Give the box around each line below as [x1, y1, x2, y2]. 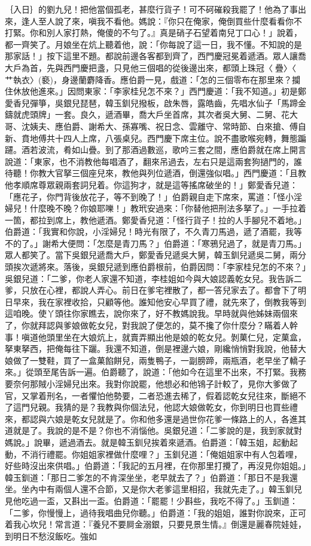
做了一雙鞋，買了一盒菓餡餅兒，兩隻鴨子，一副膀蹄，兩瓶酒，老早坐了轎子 [13, 354, 306, 366]
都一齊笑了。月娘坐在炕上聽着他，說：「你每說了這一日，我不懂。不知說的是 [5, 38, 302, 50]
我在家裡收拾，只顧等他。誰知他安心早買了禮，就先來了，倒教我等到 [38, 295, 306, 308]
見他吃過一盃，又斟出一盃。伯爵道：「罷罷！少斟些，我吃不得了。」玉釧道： [5, 494, 298, 507]
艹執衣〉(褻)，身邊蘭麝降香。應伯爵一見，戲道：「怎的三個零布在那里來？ [5, 73, 292, 85]
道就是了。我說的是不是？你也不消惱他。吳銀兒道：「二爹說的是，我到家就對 [5, 424, 302, 437]
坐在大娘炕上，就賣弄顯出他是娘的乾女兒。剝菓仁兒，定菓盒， [63, 330, 306, 343]
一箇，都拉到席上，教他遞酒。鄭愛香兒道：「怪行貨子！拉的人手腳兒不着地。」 [5, 213, 306, 226]
